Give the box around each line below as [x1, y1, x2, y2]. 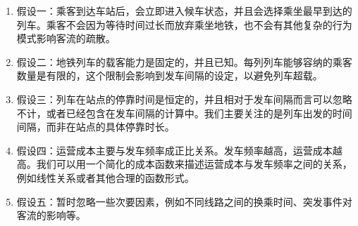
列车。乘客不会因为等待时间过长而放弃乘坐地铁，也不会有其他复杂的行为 [16, 17, 352, 32]
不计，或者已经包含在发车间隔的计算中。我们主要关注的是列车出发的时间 [16, 105, 352, 120]
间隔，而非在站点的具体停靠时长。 [16, 119, 175, 134]
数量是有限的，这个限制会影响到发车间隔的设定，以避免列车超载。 [16, 68, 323, 83]
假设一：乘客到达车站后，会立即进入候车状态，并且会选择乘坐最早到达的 [16, 4, 352, 18]
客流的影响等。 [16, 208, 86, 222]
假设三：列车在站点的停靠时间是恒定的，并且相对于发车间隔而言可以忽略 [16, 91, 352, 106]
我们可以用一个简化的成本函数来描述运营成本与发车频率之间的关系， [36, 157, 352, 171]
